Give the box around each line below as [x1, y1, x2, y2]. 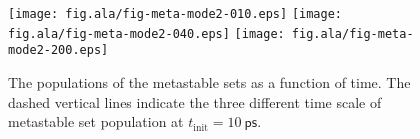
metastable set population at [8, 111, 184, 132]
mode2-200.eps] [8, 43, 109, 58]
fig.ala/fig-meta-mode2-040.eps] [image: [8, 26, 285, 41]
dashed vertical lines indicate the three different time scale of [8, 91, 382, 112]
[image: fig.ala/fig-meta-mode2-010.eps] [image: [8, 7, 342, 21]
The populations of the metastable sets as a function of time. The [8, 71, 411, 92]
